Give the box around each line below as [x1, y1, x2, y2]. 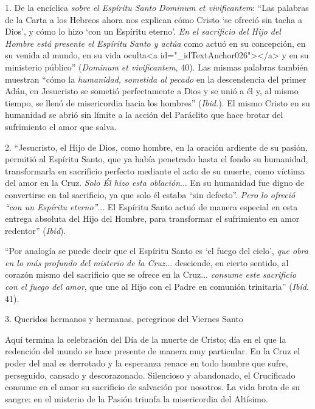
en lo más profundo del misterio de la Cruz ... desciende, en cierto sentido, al [5, 256, 289, 269]
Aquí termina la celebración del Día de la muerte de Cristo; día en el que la [5, 332, 286, 345]
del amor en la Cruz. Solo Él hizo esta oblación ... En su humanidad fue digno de [5, 176, 305, 189]
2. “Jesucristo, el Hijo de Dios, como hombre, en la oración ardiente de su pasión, [5, 140, 308, 153]
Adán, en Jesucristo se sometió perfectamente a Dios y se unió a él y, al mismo [5, 84, 299, 97]
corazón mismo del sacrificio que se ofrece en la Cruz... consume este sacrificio [5, 268, 297, 281]
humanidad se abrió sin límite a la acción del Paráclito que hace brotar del [5, 108, 283, 121]
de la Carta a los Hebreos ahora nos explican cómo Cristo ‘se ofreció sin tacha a [5, 13, 303, 26]
